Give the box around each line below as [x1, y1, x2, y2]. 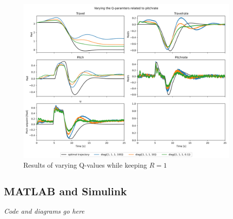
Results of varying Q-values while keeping [23, 159, 147, 170]
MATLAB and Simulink [4, 183, 127, 198]
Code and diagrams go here [4, 206, 84, 216]
